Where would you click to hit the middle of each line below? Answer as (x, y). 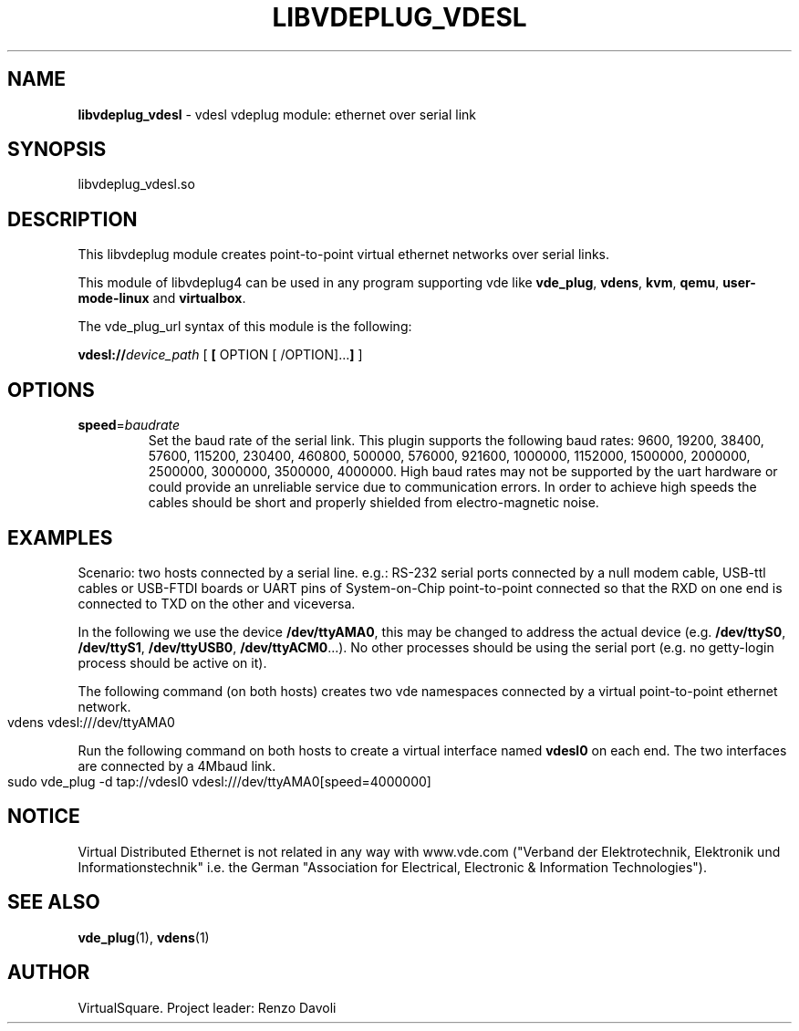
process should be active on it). (172, 662)
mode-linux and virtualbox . (162, 298)
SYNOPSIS (57, 150)
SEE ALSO (54, 902)
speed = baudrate (129, 425)
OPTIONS (51, 390)
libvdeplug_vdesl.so (136, 184)
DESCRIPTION (73, 219)
